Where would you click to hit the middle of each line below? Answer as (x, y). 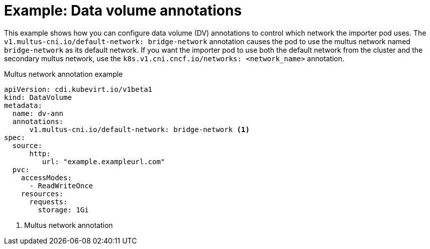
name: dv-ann (38, 113)
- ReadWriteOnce (61, 185)
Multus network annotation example (64, 74)
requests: (48, 202)
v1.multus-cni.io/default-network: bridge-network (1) (139, 129)
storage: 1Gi (63, 210)
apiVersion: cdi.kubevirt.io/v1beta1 (78, 89)
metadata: (23, 105)
